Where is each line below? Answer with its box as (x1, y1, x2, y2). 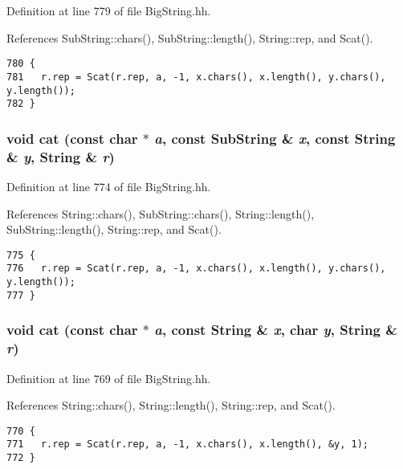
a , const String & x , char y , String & (154, 320, 397, 340)
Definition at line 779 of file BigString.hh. (6, 2, 211, 18)
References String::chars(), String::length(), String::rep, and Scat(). (6, 397, 336, 414)
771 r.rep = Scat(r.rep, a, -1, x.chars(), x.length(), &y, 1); (6, 438, 369, 451)
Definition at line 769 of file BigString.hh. (6, 369, 211, 386)
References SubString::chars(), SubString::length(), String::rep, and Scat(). (6, 29, 373, 46)
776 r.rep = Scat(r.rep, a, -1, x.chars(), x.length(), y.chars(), (6, 263, 386, 275)
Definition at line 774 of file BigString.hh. (6, 177, 211, 194)
